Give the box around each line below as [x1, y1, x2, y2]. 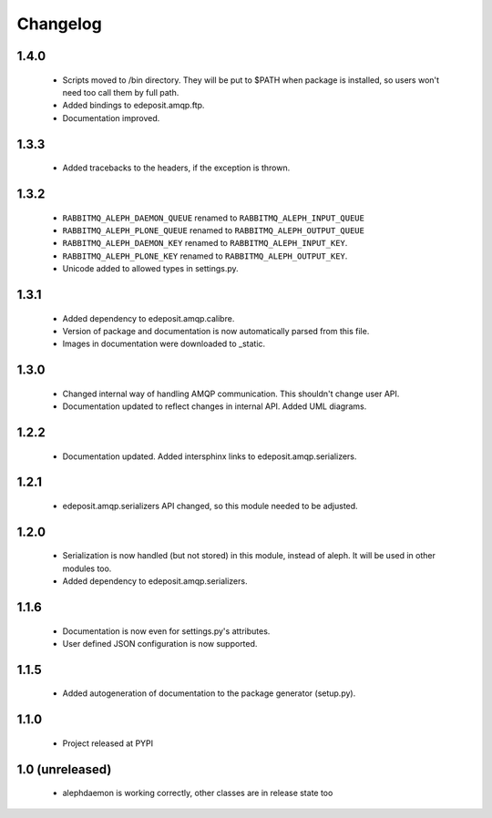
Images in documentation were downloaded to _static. [62, 338, 266, 350]
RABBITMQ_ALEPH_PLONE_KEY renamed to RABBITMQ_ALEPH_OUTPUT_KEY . [62, 251, 348, 261]
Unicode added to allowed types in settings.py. [62, 263, 239, 274]
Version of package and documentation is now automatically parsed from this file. [62, 325, 370, 336]
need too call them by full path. [62, 87, 179, 97]
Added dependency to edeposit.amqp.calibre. [62, 312, 235, 323]
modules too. [62, 563, 112, 574]
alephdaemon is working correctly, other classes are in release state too [62, 788, 333, 799]
